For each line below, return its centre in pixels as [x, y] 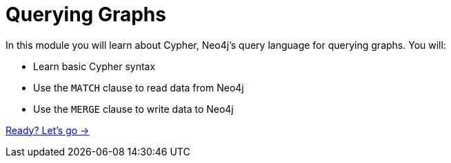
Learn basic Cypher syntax [94, 66]
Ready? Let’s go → [48, 130]
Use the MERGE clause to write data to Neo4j [133, 109]
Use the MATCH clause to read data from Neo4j [139, 87]
